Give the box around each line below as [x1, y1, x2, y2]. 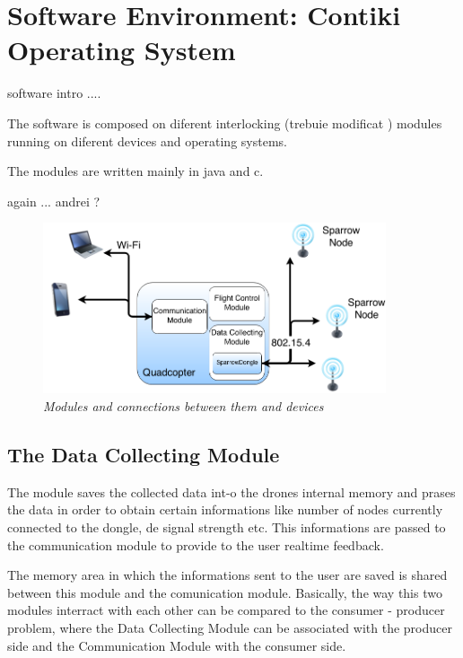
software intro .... [7, 83, 101, 102]
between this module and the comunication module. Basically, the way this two [7, 583, 442, 601]
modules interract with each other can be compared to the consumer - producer [7, 601, 445, 619]
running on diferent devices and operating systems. [7, 131, 287, 150]
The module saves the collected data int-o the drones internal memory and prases [7, 482, 456, 501]
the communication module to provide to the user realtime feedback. [7, 535, 384, 554]
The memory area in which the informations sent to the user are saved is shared [7, 566, 448, 584]
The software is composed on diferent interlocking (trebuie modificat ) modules [7, 113, 442, 132]
